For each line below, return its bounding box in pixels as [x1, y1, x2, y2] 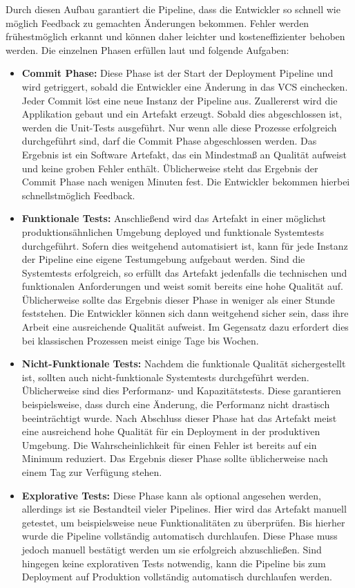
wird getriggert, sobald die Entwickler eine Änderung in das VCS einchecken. [21, 79, 348, 93]
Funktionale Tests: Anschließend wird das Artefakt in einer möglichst [21, 211, 326, 226]
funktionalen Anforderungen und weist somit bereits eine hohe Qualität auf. [21, 279, 343, 293]
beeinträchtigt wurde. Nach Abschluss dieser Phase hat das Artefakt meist [21, 410, 337, 425]
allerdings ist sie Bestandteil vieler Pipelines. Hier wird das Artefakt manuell [21, 502, 347, 516]
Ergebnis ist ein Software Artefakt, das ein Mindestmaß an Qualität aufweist [21, 147, 347, 161]
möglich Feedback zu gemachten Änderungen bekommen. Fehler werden [6, 15, 309, 30]
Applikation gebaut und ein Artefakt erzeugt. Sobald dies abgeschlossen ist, [21, 107, 343, 121]
